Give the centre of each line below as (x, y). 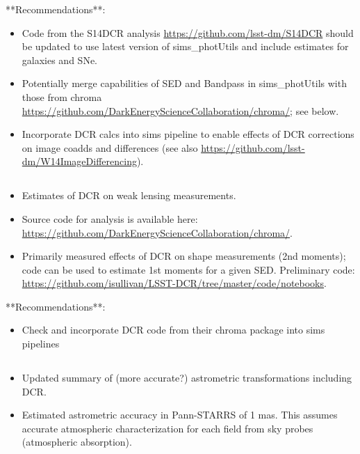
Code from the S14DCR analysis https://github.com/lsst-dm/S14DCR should (188, 32)
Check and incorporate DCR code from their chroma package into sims (173, 330)
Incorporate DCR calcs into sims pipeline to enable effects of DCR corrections (188, 134)
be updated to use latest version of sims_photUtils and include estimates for (185, 46)
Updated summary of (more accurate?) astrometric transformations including (187, 378)
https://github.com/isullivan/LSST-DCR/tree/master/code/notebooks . (174, 283)
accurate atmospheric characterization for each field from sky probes (167, 428)
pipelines (41, 344)
